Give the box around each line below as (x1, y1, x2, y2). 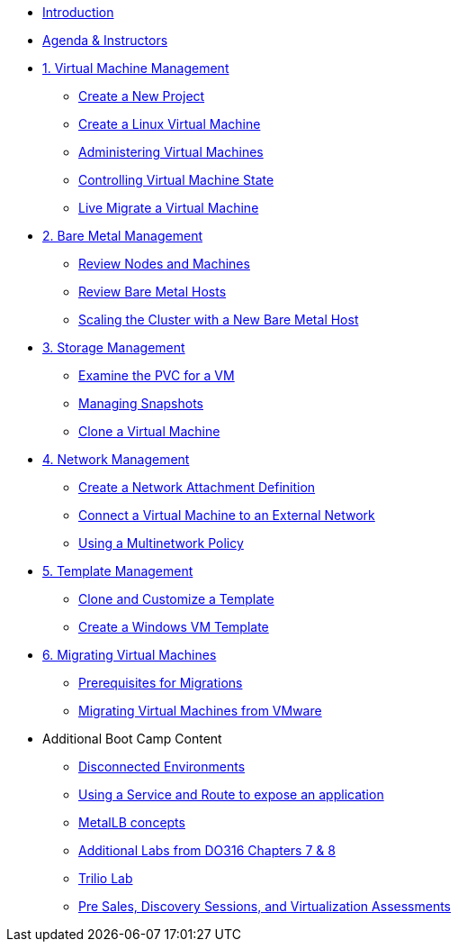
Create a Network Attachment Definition (78, 479, 316, 495)
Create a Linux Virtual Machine (78, 116, 261, 132)
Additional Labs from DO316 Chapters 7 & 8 (78, 843, 336, 858)
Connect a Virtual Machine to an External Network (78, 507, 375, 523)
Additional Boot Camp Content (42, 731, 222, 746)
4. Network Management (42, 452, 190, 467)
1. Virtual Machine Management (42, 60, 229, 76)
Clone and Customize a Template (78, 591, 274, 607)
